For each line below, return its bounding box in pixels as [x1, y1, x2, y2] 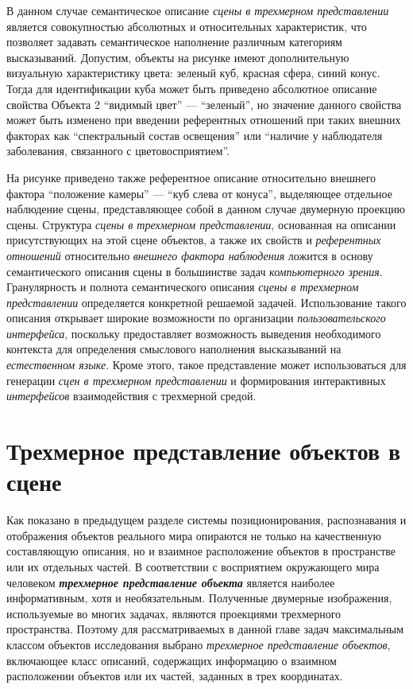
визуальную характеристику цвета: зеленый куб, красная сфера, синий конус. [6, 64, 380, 81]
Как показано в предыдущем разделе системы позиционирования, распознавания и [6, 512, 407, 528]
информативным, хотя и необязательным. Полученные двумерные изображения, [6, 590, 392, 606]
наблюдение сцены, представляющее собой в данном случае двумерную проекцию [6, 200, 405, 217]
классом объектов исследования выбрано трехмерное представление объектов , [6, 636, 391, 652]
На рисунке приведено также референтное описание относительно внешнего [6, 169, 376, 185]
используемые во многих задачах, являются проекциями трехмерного [6, 605, 342, 621]
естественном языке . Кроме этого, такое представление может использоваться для [6, 356, 407, 373]
